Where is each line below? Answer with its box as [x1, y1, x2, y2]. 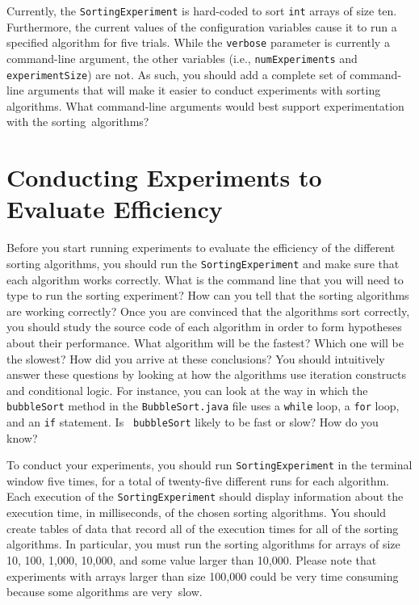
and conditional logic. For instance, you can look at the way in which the [6, 381, 368, 398]
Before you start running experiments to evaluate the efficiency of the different [6, 239, 396, 256]
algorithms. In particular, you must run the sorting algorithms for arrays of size [6, 536, 400, 552]
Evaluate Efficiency [6, 192, 223, 225]
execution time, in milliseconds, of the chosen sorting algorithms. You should [6, 504, 386, 521]
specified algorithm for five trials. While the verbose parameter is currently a [6, 34, 390, 51]
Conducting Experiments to [6, 161, 322, 194]
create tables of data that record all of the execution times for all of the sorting [6, 519, 399, 536]
